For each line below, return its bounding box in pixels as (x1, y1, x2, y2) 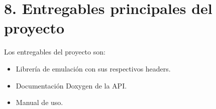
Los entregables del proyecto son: (4, 46, 105, 57)
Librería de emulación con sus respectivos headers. (16, 63, 171, 73)
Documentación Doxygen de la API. (16, 80, 127, 90)
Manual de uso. (16, 97, 63, 107)
